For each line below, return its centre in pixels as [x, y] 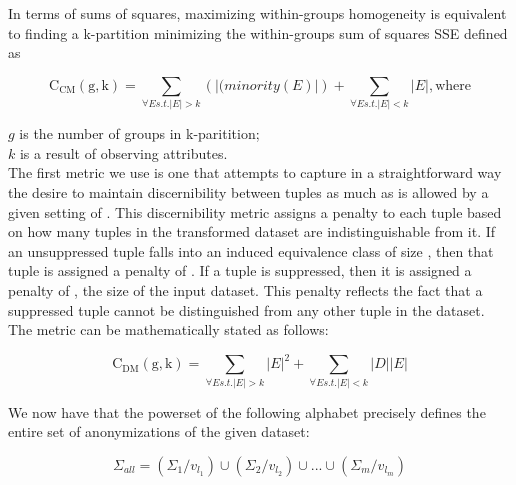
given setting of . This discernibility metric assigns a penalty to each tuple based [255, 211]
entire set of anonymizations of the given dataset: [159, 431]
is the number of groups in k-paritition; [139, 133]
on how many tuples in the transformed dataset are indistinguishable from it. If [252, 231]
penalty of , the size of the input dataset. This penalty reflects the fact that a [245, 289]
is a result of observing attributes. [123, 152]
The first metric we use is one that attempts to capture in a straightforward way [255, 172]
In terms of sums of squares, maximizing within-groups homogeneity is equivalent [257, 13]
